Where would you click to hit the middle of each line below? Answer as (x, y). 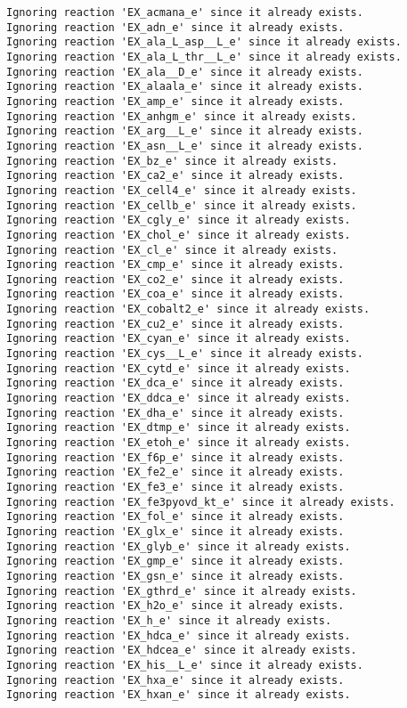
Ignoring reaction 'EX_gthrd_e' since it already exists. (182, 591)
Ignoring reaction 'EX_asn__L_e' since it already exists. (185, 146)
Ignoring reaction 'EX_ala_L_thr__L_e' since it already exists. (204, 57)
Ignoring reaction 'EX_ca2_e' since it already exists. (175, 176)
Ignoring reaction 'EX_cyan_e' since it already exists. (179, 339)
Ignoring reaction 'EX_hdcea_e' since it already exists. (182, 651)
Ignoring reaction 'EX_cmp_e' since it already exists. (175, 265)
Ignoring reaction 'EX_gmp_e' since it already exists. (175, 562)
